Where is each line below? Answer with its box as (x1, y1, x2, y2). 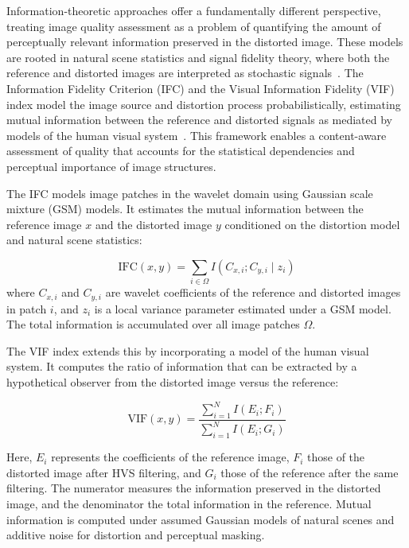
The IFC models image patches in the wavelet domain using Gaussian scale (6, 185, 373, 201)
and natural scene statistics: (6, 231, 142, 248)
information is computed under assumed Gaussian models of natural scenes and (6, 511, 395, 527)
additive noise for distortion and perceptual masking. (6, 527, 265, 543)
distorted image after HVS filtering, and (6, 464, 201, 480)
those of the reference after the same (220, 464, 399, 480)
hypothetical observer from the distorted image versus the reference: (6, 374, 339, 391)
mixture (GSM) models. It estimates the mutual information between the (6, 200, 364, 217)
